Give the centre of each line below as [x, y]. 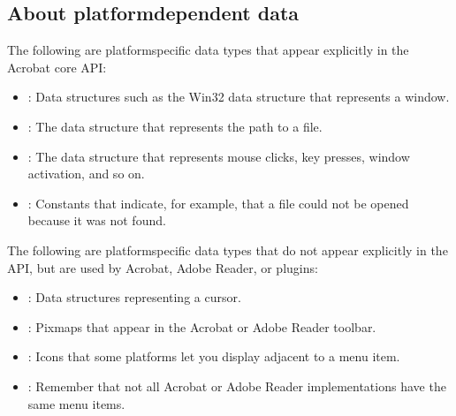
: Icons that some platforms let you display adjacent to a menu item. [214, 356]
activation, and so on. [86, 174]
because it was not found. [97, 220]
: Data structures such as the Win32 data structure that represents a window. [239, 97]
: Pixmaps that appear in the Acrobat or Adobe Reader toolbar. [202, 326]
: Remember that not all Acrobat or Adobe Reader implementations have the [237, 386]
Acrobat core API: [57, 67]
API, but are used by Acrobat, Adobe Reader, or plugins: [163, 267]
